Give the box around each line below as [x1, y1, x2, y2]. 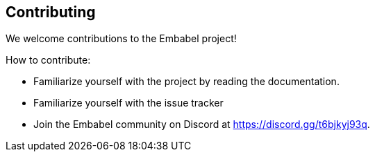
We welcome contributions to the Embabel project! [6, 33, 237, 45]
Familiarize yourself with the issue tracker [33, 97, 224, 109]
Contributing [6, 3, 96, 21]
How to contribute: [6, 54, 91, 66]
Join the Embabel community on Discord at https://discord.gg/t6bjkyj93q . [33, 118, 370, 131]
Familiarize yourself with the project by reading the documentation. [33, 75, 340, 88]
